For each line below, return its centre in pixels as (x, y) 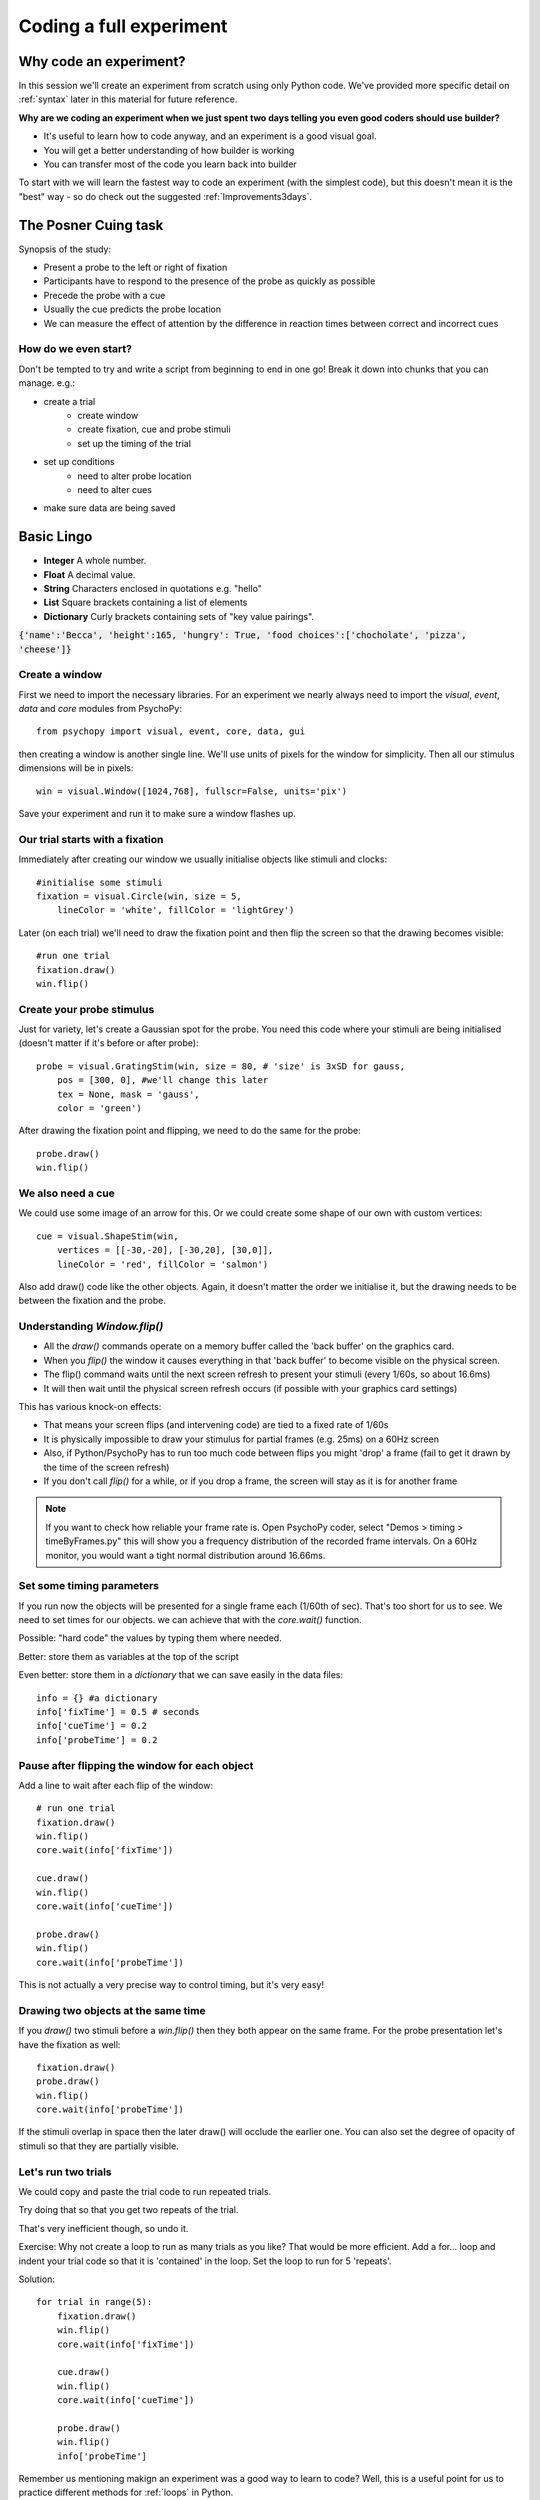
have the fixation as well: (69, 2044)
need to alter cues (114, 489)
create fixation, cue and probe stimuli (154, 429)
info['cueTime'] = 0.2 (92, 1726)
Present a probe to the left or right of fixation (135, 267)
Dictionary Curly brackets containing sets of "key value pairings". (179, 616)
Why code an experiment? (102, 61)
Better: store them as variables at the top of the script (128, 1656)
